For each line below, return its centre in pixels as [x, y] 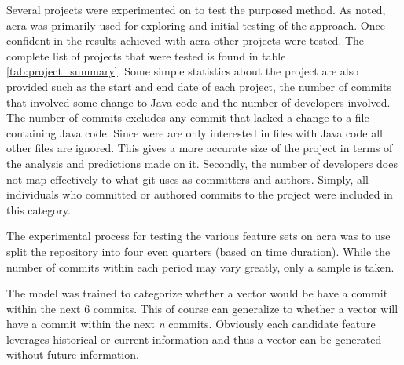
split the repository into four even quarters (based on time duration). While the [198, 251]
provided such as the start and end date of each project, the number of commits [199, 86]
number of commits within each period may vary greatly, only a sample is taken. [200, 266]
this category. [39, 209]
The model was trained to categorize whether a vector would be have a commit [197, 293]
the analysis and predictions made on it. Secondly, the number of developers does [202, 163]
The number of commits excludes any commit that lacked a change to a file [188, 117]
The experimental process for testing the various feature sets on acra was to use [198, 236]
